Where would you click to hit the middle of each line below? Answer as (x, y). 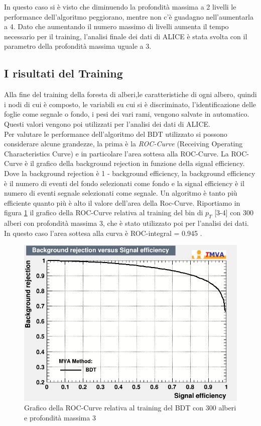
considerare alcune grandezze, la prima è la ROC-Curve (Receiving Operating (123, 144)
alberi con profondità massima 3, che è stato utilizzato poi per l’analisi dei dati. (126, 223)
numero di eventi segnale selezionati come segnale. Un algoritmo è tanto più (121, 193)
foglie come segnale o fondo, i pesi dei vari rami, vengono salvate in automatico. (127, 114)
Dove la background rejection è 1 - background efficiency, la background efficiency (130, 173)
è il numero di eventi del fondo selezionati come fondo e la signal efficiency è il (124, 183)
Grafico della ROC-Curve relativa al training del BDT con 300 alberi (130, 408)
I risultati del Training (63, 73)
